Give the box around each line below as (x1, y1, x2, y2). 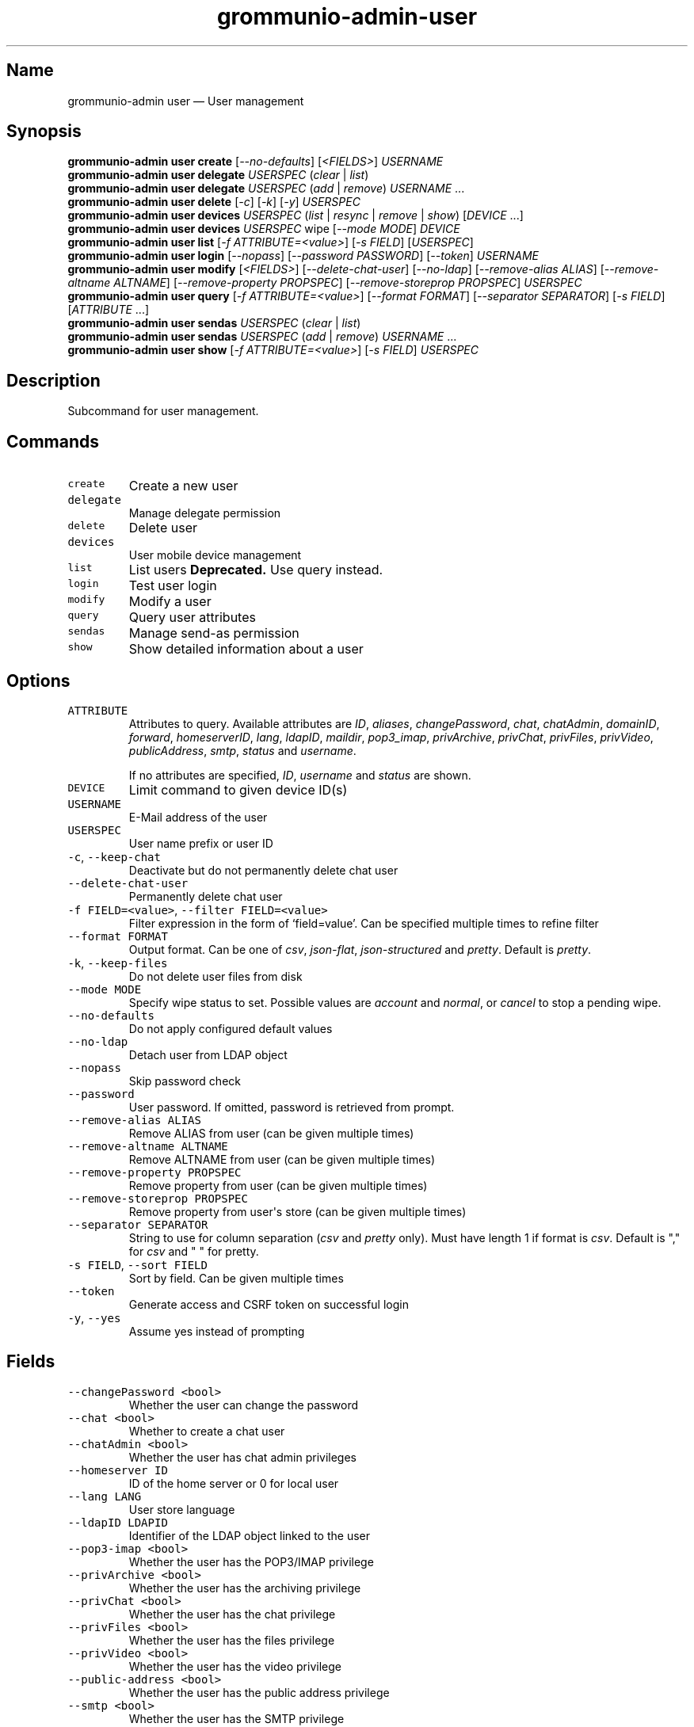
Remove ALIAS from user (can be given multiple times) (128, 1126, 414, 1140)
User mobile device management (128, 548, 302, 562)
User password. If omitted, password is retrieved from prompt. (128, 1100, 455, 1114)
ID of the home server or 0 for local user (128, 1476, 339, 1490)
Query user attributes (128, 609, 256, 626)
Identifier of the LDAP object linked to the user (128, 1528, 370, 1542)
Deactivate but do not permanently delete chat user (128, 863, 398, 877)
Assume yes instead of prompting (128, 1324, 305, 1338)
